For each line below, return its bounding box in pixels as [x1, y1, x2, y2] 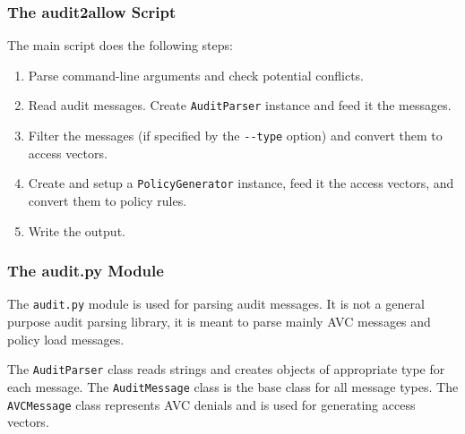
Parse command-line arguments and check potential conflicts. [28, 65, 365, 84]
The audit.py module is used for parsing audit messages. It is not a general [7, 294, 425, 313]
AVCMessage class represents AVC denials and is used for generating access [7, 395, 416, 413]
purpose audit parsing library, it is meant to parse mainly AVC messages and [7, 312, 431, 331]
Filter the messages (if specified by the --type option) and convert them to [28, 126, 443, 145]
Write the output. [28, 221, 125, 240]
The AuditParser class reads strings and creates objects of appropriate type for [7, 360, 445, 379]
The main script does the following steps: [7, 36, 233, 55]
